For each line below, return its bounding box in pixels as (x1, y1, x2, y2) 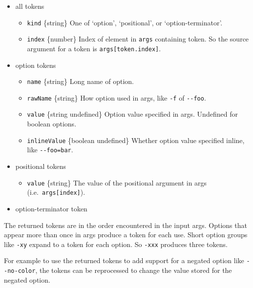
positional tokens (15, 161, 66, 171)
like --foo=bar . (27, 144, 73, 155)
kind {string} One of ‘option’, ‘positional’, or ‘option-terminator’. (27, 17, 223, 27)
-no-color (4, 267, 36, 275)
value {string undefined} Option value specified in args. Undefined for (27, 109, 238, 119)
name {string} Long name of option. (27, 76, 134, 86)
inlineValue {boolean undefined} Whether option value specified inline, (27, 135, 245, 145)
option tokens (15, 60, 56, 70)
